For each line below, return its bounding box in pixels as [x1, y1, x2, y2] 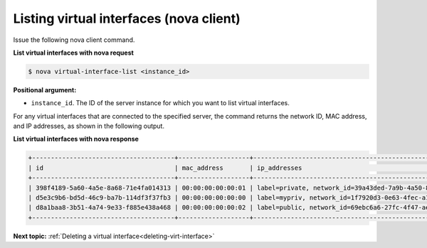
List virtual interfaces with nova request [13, 48, 135, 57]
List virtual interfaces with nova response [13, 135, 139, 144]
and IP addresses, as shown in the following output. [13, 122, 165, 131]
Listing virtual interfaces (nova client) [13, 11, 241, 26]
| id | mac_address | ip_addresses [28, 163, 302, 172]
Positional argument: [13, 85, 77, 94]
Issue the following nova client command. [13, 36, 135, 44]
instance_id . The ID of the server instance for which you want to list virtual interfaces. [31, 99, 290, 107]
